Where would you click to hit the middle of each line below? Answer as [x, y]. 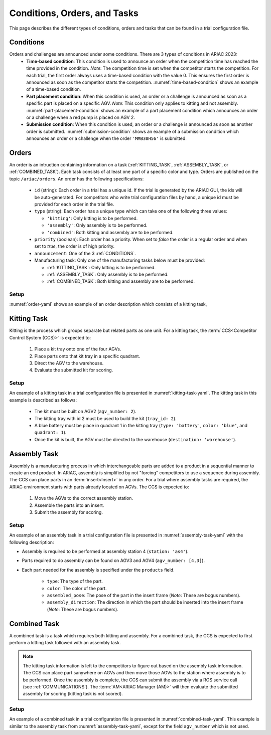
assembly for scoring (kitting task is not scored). [73, 694]
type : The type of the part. [75, 581]
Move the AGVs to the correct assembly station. [84, 498]
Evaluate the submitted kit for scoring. [74, 370]
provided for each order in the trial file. [74, 204]
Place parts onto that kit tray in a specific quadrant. [87, 356]
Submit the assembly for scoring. [69, 512]
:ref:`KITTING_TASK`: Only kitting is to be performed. [101, 267]
